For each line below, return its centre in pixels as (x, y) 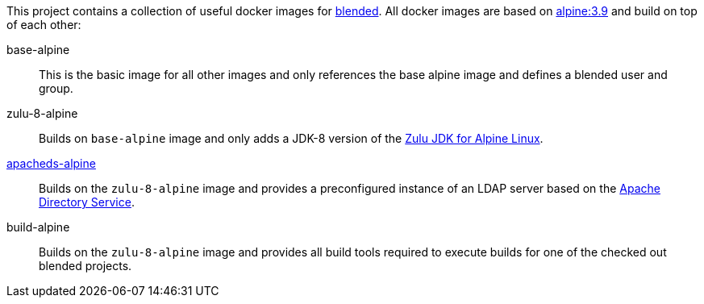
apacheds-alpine (51, 163)
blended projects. (85, 266)
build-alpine (38, 227)
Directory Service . (87, 202)
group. (56, 88)
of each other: (44, 25)
